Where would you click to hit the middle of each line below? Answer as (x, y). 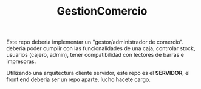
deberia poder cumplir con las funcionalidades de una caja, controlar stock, (101, 48)
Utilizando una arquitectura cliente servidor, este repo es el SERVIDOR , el (98, 73)
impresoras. (21, 61)
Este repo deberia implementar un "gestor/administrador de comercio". (95, 42)
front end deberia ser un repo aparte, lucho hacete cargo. (78, 79)
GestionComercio (102, 11)
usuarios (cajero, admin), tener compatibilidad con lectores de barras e (95, 55)
